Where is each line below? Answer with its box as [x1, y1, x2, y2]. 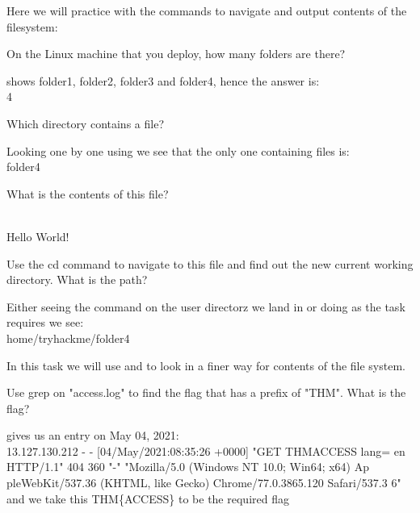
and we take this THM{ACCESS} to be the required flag [6, 490, 289, 507]
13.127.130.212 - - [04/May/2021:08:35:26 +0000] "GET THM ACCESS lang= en [6, 442, 405, 459]
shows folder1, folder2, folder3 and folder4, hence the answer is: [6, 72, 320, 89]
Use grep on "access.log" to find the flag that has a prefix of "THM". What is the [6, 384, 406, 401]
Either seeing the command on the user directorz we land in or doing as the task [6, 298, 405, 315]
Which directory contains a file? [6, 115, 164, 131]
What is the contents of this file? [6, 185, 169, 202]
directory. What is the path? [6, 271, 148, 288]
